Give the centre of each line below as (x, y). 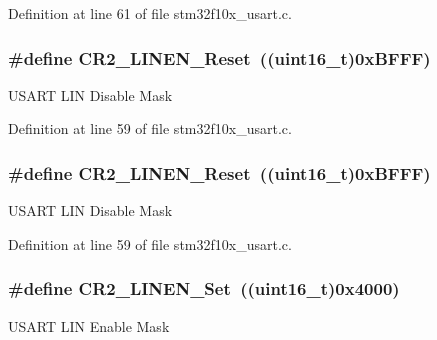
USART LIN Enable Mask (89, 325)
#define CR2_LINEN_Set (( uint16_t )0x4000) (204, 288)
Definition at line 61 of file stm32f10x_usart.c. (150, 13)
